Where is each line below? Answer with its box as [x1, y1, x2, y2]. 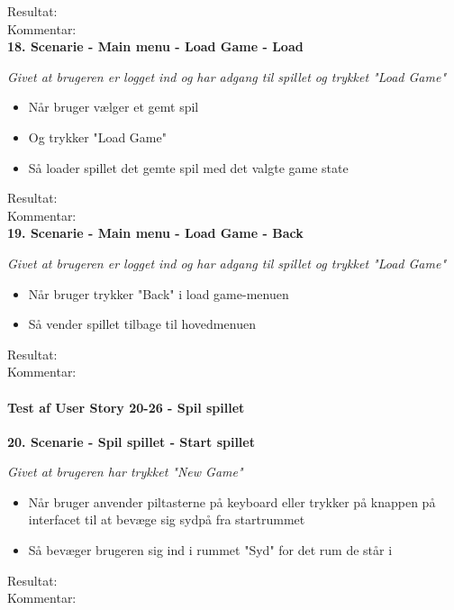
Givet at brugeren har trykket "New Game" [7, 462, 243, 481]
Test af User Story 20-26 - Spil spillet [7, 397, 245, 416]
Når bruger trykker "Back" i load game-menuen [28, 284, 289, 303]
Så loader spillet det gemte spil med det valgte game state [28, 158, 349, 177]
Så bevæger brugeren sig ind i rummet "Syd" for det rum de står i [28, 541, 393, 560]
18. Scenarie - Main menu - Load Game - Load [7, 37, 304, 56]
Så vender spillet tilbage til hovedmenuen [28, 314, 256, 333]
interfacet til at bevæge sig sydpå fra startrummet [28, 510, 305, 529]
